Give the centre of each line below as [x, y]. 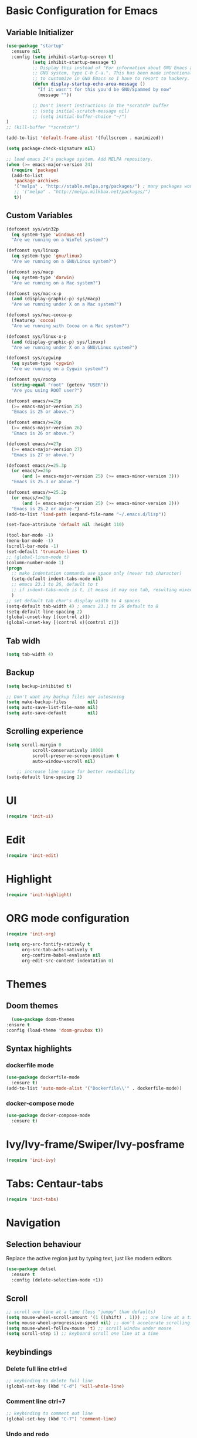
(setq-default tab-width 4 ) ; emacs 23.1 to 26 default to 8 [82, 606]
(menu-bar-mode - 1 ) [30, 541]
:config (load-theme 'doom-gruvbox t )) [55, 1030]
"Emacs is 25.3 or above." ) [46, 482]
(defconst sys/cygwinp [34, 358]
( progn [14, 568]
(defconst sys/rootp [31, 379]
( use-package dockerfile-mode [43, 1077]
